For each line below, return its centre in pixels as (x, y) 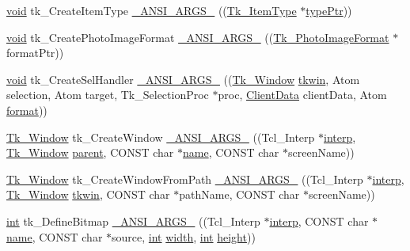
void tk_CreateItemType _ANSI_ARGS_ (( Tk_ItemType (152, 10)
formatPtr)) (35, 53)
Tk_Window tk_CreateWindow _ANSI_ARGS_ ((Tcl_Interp (161, 137)
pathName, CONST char (239, 194)
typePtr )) (329, 10)
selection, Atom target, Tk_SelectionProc (108, 95)
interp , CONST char (319, 221)
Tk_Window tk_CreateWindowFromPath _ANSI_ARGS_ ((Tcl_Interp (185, 179)
